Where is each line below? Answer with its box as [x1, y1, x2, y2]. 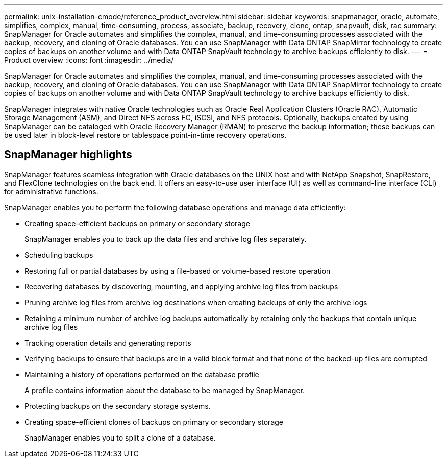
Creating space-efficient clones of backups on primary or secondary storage [24, 417, 283, 426]
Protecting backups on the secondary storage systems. [24, 401, 211, 410]
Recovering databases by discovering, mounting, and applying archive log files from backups [24, 282, 338, 291]
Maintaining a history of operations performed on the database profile [24, 370, 259, 379]
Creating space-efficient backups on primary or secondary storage [24, 218, 250, 228]
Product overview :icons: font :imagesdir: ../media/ [4, 56, 174, 64]
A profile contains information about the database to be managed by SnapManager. [24, 385, 305, 395]
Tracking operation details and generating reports [24, 338, 191, 347]
